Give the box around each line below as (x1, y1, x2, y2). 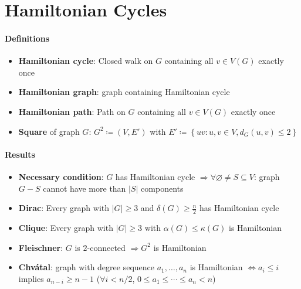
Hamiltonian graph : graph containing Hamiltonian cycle (18, 86, 230, 98)
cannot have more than (43, 182, 126, 194)
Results (5, 148, 35, 160)
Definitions (5, 32, 50, 44)
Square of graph (18, 125, 80, 137)
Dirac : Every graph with (18, 202, 110, 214)
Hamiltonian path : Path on (18, 105, 126, 117)
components (141, 182, 184, 194)
